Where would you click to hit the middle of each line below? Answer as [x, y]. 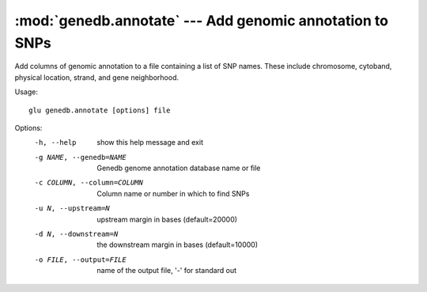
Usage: [26, 92]
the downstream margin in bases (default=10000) [178, 245]
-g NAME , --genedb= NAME [80, 157]
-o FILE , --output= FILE [80, 260]
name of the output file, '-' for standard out [167, 271]
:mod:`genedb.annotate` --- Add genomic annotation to [202, 21]
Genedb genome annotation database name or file [179, 168]
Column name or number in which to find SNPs [173, 193]
